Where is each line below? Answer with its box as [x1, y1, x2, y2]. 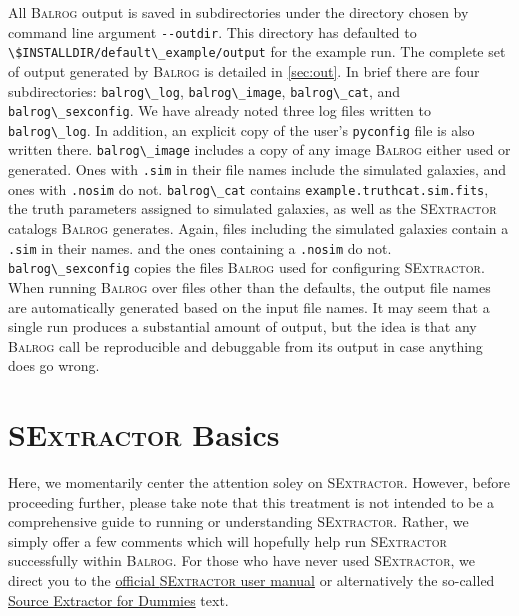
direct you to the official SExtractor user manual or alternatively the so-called [8, 570, 495, 590]
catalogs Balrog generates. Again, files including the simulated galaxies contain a [8, 218, 509, 239]
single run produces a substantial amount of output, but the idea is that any [8, 316, 477, 337]
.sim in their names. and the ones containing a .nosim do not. [8, 237, 392, 258]
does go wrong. [8, 355, 100, 376]
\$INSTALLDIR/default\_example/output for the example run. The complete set [8, 41, 506, 62]
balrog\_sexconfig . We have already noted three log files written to [8, 100, 431, 121]
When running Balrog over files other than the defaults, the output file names [8, 276, 491, 297]
